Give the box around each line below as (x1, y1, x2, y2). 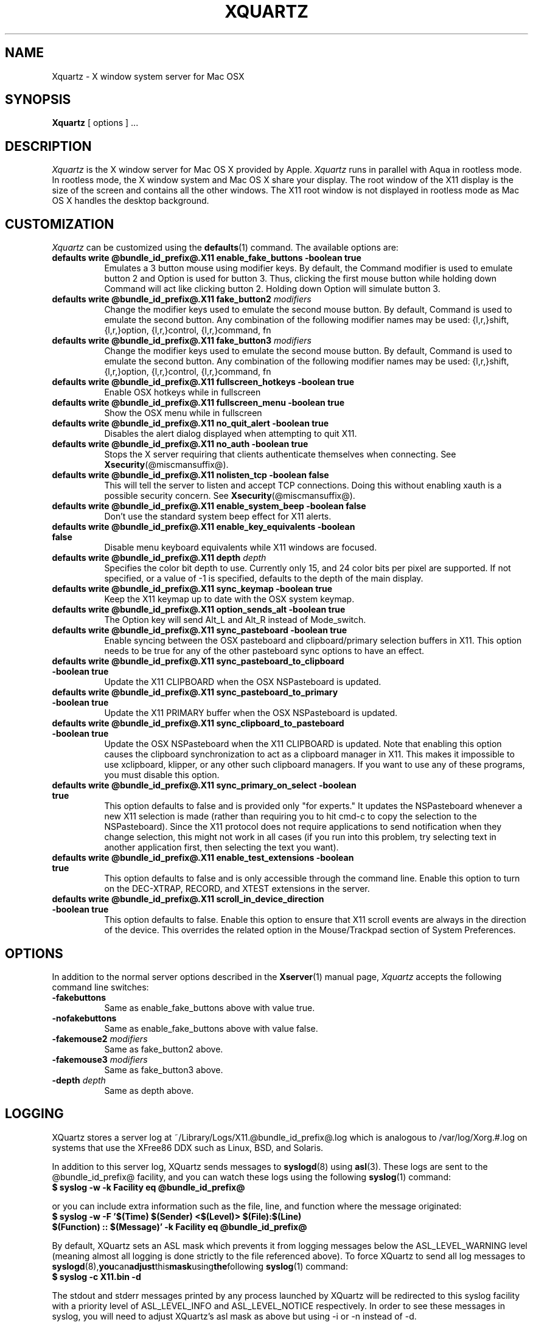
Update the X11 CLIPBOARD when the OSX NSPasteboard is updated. (104, 676, 381, 687)
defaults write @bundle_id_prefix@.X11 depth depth (52, 552, 266, 563)
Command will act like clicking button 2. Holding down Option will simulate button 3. (104, 283, 441, 294)
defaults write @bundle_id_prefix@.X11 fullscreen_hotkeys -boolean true (52, 377, 355, 388)
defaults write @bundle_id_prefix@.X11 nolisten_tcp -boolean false (52, 470, 329, 481)
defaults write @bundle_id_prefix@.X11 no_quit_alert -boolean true (52, 418, 329, 429)
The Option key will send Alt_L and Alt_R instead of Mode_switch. (104, 614, 366, 625)
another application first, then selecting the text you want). (104, 842, 339, 853)
